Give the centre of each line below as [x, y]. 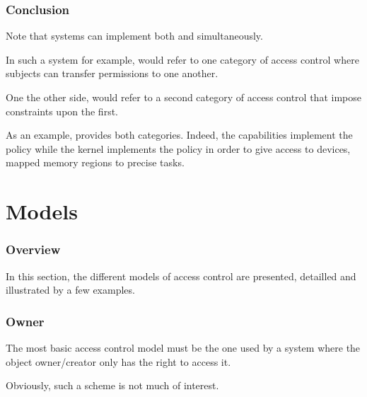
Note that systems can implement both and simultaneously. [134, 36]
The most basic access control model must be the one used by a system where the [183, 347]
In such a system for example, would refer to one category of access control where [182, 59]
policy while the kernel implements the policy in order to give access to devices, [178, 148]
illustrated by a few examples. [70, 290]
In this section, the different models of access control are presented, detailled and [181, 276]
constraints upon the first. [62, 111]
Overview [33, 249]
